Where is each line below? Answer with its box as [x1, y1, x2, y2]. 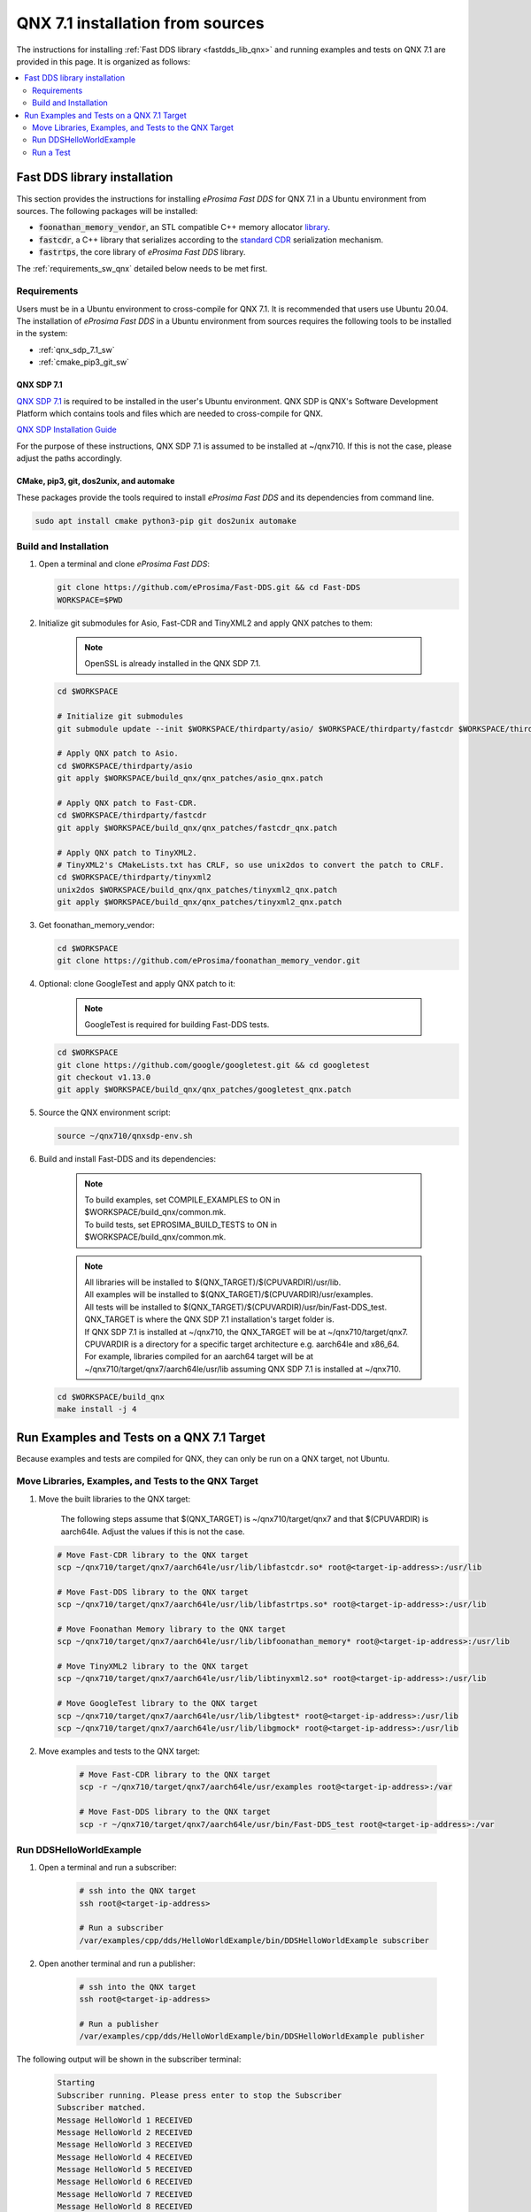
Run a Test [32, 147, 71, 157]
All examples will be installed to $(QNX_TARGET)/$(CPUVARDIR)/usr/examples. [84, 1289, 373, 1300]
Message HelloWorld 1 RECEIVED [57, 2115, 194, 2125]
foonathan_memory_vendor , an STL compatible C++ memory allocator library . [38, 222, 331, 233]
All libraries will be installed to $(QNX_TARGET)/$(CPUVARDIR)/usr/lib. [84, 1277, 342, 1287]
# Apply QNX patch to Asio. [57, 749, 179, 758]
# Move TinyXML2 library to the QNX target [57, 1662, 250, 1671]
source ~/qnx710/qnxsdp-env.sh [57, 1131, 194, 1141]
